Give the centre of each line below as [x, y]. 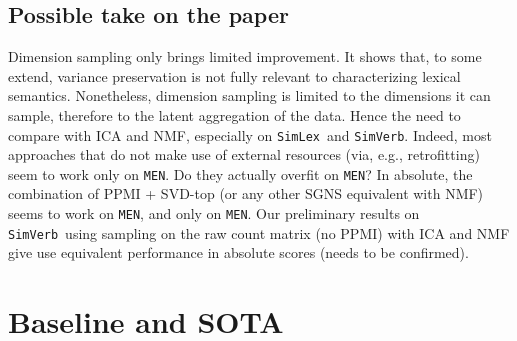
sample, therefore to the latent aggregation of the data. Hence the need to [234, 114]
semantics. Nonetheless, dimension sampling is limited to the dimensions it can [249, 95]
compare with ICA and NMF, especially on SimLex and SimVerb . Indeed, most [250, 134]
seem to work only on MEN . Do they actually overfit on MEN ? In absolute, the [240, 173]
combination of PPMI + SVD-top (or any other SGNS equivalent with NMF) [246, 193]
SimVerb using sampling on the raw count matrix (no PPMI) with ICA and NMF [259, 232]
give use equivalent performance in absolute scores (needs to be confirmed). [238, 252]
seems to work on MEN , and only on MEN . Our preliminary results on [214, 213]
